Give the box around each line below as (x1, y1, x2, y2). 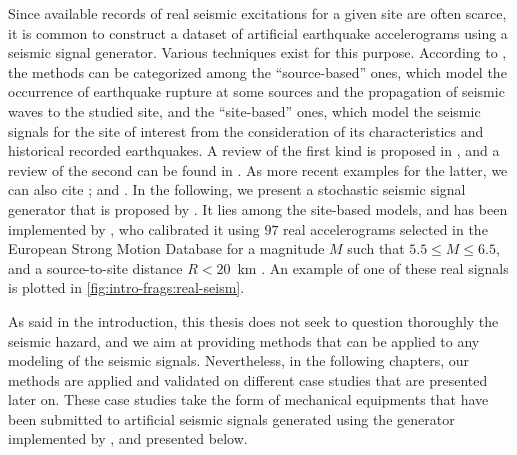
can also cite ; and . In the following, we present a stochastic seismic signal (8, 179, 466, 200)
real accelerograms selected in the (283, 218, 488, 239)
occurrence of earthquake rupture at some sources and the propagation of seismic (8, 81, 505, 102)
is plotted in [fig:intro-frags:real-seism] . (8, 277, 245, 298)
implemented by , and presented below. (8, 428, 248, 449)
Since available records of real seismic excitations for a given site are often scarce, (8, 3, 507, 23)
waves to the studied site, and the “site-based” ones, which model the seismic (8, 100, 481, 121)
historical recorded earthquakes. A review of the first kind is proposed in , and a (8, 140, 500, 161)
